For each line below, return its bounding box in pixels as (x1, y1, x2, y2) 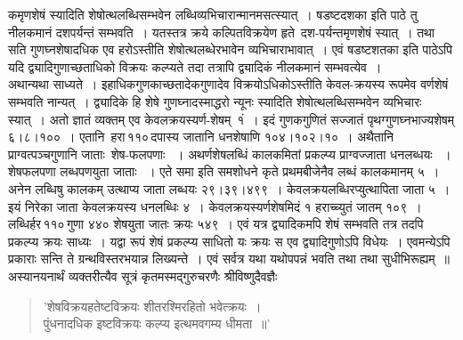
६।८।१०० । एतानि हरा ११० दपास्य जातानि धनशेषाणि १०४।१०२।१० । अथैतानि (8, 127, 394, 146)
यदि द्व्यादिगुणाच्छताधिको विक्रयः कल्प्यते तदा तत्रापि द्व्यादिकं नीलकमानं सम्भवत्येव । (8, 57, 382, 76)
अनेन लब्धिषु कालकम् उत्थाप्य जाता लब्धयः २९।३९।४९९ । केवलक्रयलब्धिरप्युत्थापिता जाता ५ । (8, 179, 451, 198)
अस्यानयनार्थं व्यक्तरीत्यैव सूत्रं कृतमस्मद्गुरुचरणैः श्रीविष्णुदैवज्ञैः (8, 266, 278, 285)
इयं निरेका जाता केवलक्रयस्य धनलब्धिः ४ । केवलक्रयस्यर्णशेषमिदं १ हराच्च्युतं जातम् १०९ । (8, 197, 422, 215)
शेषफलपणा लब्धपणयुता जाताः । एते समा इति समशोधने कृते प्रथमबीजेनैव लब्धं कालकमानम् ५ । (8, 162, 440, 181)
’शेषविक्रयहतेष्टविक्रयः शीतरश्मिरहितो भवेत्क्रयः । (43, 296, 262, 315)
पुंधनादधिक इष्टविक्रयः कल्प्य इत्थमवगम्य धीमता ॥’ (43, 314, 271, 333)
